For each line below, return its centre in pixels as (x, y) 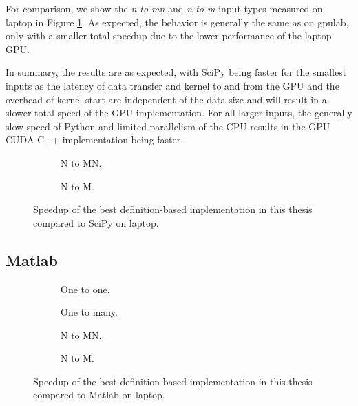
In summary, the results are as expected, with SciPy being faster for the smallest (176, 72)
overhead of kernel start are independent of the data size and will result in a (166, 99)
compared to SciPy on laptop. (96, 222)
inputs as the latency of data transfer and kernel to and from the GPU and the (172, 85)
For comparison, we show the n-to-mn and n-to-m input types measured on (164, 8)
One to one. (85, 288)
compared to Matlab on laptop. (99, 395)
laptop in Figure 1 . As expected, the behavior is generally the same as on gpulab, (177, 22)
